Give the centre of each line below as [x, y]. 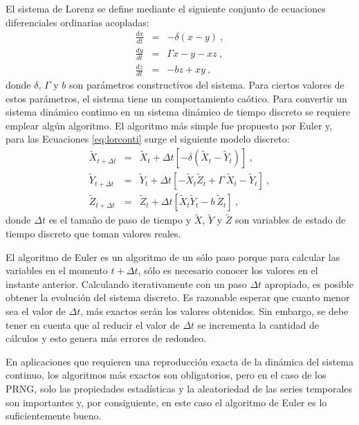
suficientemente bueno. [54, 416]
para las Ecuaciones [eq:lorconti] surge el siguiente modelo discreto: [148, 139]
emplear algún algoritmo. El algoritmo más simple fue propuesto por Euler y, [169, 125]
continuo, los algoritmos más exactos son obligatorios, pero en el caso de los [166, 375]
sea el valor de [36, 310]
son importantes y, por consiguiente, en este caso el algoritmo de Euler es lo [166, 402]
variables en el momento [57, 270]
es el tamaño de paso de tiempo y [120, 220]
